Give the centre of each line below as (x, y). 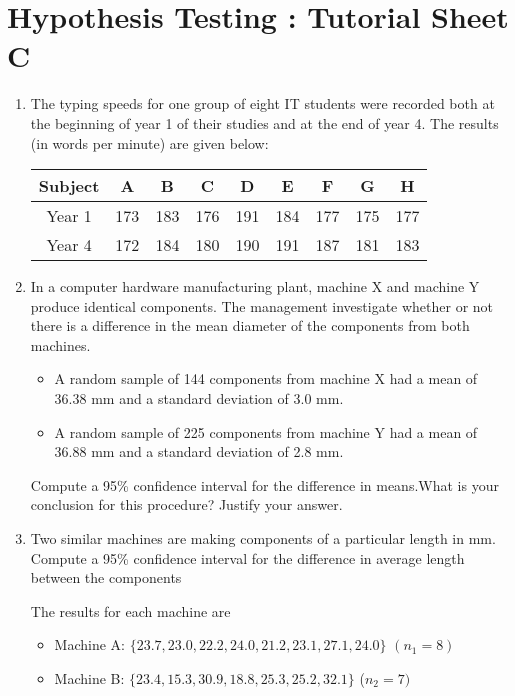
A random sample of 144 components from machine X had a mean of (266, 378)
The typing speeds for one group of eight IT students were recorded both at (262, 103)
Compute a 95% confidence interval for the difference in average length (247, 557)
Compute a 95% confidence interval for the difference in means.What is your (264, 484)
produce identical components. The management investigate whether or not (262, 305)
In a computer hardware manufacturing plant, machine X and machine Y (255, 286)
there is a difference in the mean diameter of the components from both (250, 325)
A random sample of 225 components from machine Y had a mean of (266, 431)
